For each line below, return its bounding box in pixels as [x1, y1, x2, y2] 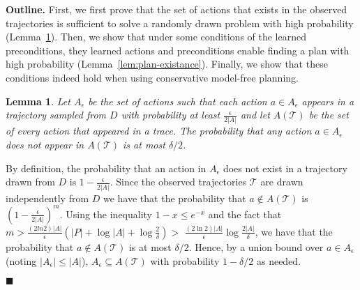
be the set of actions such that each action [88, 93, 267, 108]
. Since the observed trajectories [110, 174, 247, 189]
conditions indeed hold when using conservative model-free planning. [6, 70, 299, 84]
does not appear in [6, 137, 84, 152]
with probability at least [121, 107, 220, 122]
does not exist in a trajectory [223, 160, 347, 175]
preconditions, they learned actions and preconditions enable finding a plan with [6, 43, 350, 57]
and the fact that [208, 206, 282, 221]
